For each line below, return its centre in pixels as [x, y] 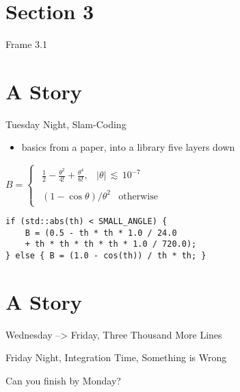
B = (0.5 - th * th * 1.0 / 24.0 [101, 233]
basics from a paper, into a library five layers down [128, 147]
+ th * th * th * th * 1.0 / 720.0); [111, 244]
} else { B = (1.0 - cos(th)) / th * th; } [106, 256]
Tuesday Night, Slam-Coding [66, 124]
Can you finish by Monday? [63, 380]
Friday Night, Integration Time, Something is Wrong [116, 357]
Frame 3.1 [26, 44]
